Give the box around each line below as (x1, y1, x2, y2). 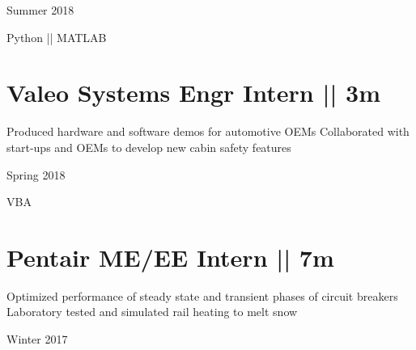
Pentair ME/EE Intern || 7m (6, 240, 334, 273)
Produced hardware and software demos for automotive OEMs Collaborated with (6, 123, 410, 140)
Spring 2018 (6, 166, 66, 183)
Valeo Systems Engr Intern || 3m (6, 76, 380, 109)
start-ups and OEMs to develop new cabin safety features (6, 138, 291, 155)
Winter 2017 (6, 331, 68, 347)
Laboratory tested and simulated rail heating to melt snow (6, 303, 298, 320)
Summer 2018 (6, 2, 74, 18)
